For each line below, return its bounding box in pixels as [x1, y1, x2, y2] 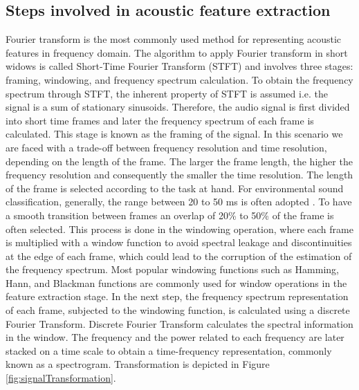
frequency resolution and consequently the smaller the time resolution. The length [6, 167, 353, 182]
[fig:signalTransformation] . [6, 371, 116, 385]
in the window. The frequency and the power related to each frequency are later [6, 330, 344, 344]
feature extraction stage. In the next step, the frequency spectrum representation [6, 289, 349, 304]
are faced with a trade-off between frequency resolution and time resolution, [6, 140, 327, 154]
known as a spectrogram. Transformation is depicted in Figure [6, 357, 270, 371]
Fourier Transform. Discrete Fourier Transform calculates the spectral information [6, 316, 353, 331]
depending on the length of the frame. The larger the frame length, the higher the [6, 154, 353, 168]
